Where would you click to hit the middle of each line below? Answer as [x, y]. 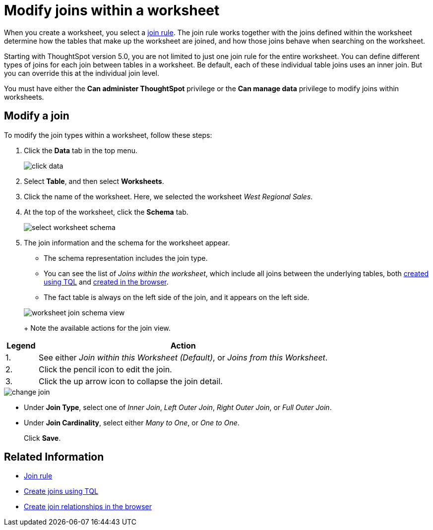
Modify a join [37, 116]
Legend [21, 345]
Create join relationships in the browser [88, 507]
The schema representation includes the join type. [126, 258]
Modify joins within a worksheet [112, 10]
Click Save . [42, 438]
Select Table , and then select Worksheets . [94, 181]
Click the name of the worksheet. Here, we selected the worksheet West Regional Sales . [168, 196]
